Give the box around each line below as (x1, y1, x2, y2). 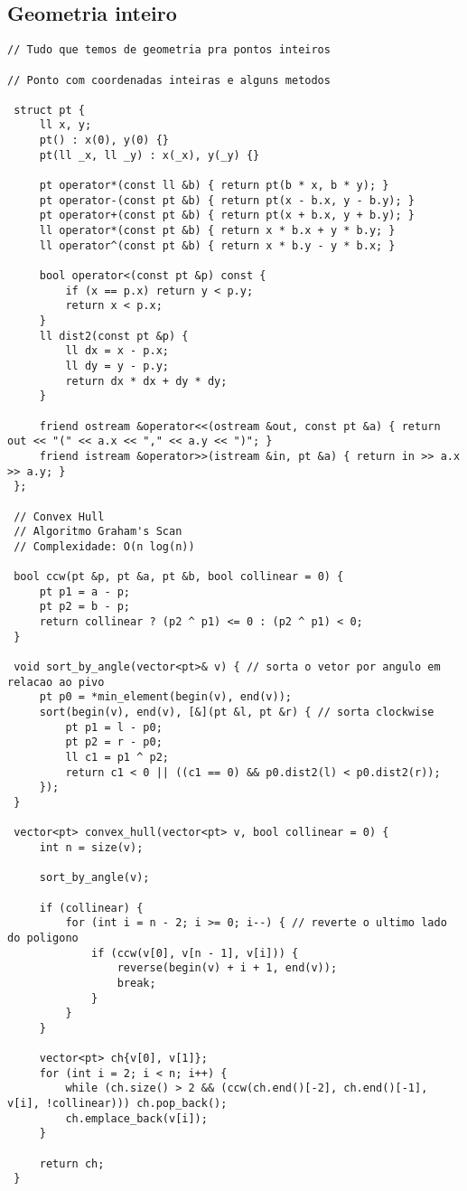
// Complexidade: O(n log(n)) (14, 539, 195, 553)
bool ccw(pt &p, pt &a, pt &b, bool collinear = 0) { (14, 570, 344, 584)
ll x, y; (39, 118, 92, 132)
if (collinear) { (39, 901, 144, 914)
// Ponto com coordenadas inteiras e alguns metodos (7, 73, 331, 87)
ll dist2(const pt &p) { (39, 329, 189, 342)
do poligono (7, 931, 79, 944)
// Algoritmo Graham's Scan (14, 525, 182, 539)
